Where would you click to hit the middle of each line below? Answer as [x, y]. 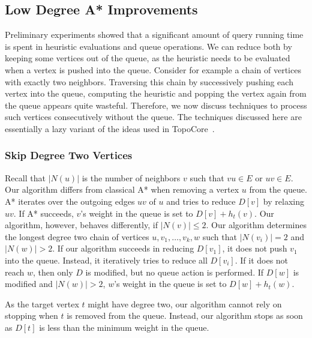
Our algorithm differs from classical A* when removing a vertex [122, 189]
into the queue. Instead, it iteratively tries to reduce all [106, 260]
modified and [29, 284]
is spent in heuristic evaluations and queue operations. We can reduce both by [148, 46]
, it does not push [255, 248]
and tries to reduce [201, 201]
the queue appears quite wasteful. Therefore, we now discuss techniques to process [156, 105]
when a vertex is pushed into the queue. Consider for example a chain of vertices [153, 69]
